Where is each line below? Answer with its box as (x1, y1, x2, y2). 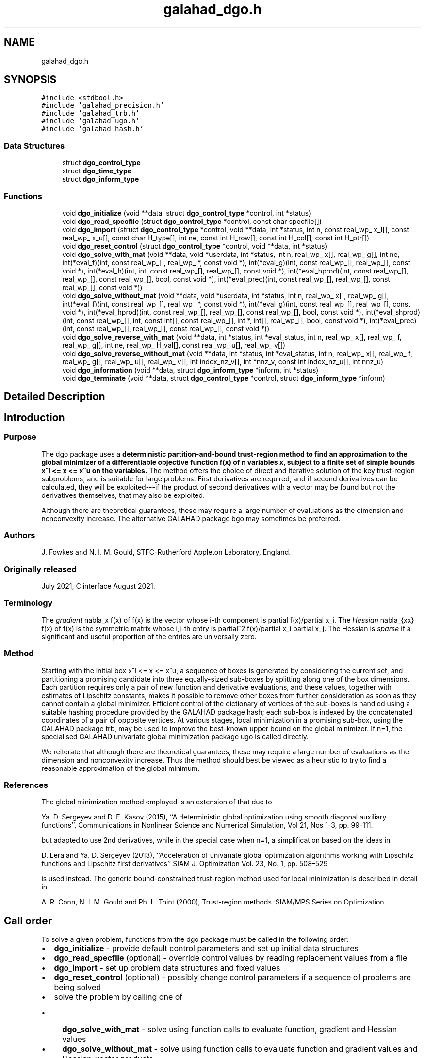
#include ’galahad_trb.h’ (41, 109, 140, 118)
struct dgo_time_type (62, 167, 132, 175)
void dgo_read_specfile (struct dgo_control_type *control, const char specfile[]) (62, 217, 322, 225)
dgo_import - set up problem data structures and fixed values (54, 963, 280, 973)
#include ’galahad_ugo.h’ (41, 117, 140, 125)
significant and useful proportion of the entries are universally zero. (41, 632, 257, 641)
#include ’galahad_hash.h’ (41, 125, 144, 133)
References (4, 780, 48, 790)
